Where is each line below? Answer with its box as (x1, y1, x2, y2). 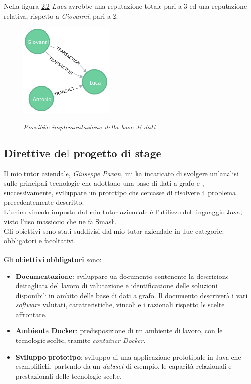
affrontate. (15, 309, 46, 319)
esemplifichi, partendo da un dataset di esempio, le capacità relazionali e (15, 361, 232, 371)
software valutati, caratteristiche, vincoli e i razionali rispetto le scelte (15, 299, 225, 310)
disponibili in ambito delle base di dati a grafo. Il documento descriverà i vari (15, 290, 248, 300)
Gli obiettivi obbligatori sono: (4, 254, 102, 264)
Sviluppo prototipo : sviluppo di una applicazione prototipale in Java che (15, 351, 241, 362)
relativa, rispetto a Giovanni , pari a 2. (4, 10, 118, 21)
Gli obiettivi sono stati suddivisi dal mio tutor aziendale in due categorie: (4, 226, 224, 236)
